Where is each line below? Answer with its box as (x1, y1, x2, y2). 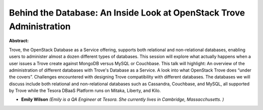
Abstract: (9, 38, 29, 44)
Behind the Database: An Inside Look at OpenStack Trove (9, 7, 245, 18)
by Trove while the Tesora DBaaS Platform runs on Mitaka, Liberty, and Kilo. (9, 88, 161, 93)
